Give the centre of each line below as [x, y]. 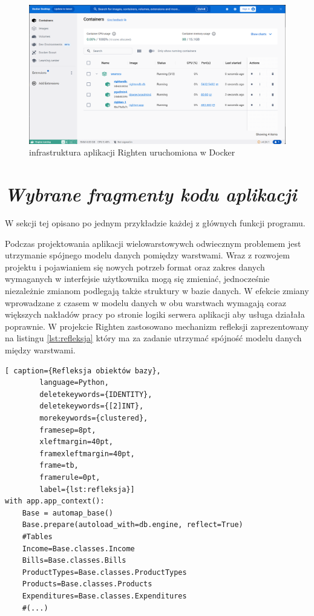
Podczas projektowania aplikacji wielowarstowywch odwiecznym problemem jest [153, 243]
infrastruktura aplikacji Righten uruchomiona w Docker [132, 152]
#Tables [37, 536]
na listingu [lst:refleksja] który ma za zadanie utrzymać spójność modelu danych [153, 338]
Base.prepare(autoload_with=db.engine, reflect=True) [132, 525]
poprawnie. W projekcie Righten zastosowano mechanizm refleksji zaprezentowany [157, 326]
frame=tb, [59, 466]
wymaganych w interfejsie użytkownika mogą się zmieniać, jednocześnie [137, 279]
